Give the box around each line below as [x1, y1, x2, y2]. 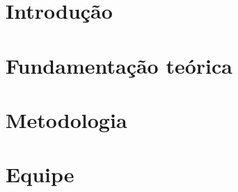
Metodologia [6, 105, 127, 134]
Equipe [6, 160, 74, 189]
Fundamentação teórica [6, 51, 232, 79]
